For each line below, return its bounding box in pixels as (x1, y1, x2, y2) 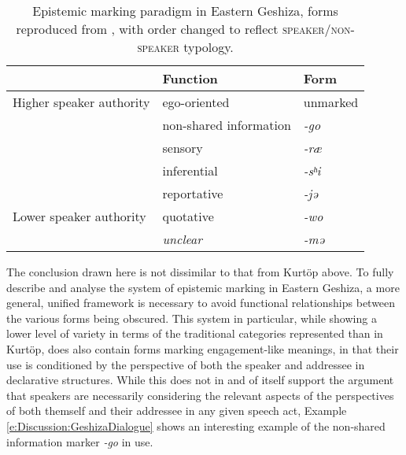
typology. (183, 38, 234, 56)
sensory (162, 139, 203, 157)
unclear (162, 230, 202, 248)
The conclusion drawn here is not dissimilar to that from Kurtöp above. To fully (6, 264, 394, 279)
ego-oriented (162, 93, 230, 111)
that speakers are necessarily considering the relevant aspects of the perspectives (6, 387, 394, 403)
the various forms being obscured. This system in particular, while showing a (6, 309, 377, 326)
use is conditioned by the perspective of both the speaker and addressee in (6, 356, 365, 372)
